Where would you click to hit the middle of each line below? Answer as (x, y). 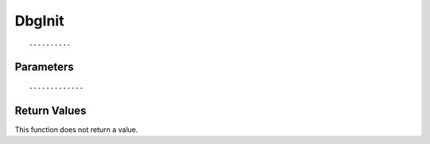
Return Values (51, 110)
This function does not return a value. (76, 129)
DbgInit (39, 21)
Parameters (44, 67)
